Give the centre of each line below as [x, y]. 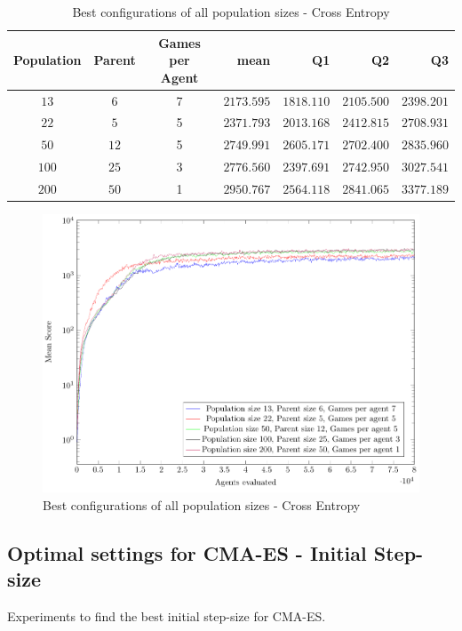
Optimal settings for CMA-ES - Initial [187, 552]
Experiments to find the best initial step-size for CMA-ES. [167, 615]
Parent [115, 60]
